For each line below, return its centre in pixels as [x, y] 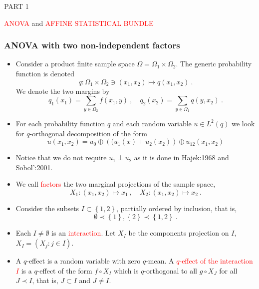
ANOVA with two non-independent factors [92, 45]
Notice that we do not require [61, 157]
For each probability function [60, 123]
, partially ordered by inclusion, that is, [177, 208]
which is [126, 270]
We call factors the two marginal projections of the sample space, [116, 184]
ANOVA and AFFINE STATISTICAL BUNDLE [79, 23]
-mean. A [160, 261]
